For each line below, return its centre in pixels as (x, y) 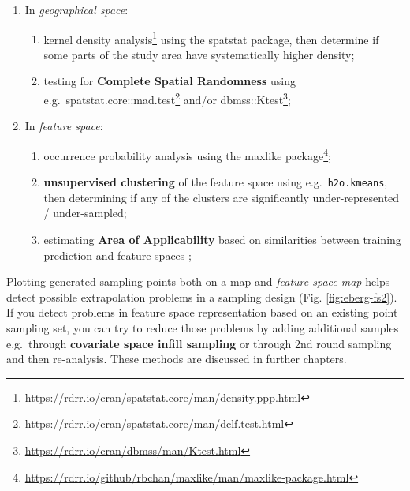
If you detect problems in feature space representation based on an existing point (202, 312)
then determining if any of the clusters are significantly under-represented (222, 197)
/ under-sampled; (85, 213)
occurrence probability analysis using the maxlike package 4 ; (187, 154)
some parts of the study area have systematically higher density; (199, 54)
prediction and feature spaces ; (117, 255)
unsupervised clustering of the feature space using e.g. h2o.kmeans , (216, 182)
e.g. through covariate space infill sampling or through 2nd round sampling (199, 343)
